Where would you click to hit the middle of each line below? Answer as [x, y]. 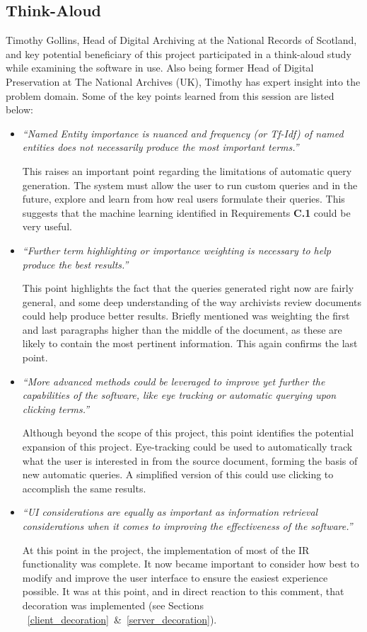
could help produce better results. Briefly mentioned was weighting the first [186, 316]
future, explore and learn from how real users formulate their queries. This [183, 199]
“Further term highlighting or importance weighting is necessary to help [176, 250]
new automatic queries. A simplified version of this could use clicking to [178, 474]
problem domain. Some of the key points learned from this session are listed [170, 95]
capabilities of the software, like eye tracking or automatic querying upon [179, 395]
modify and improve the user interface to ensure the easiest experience [175, 577]
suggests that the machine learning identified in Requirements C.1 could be [186, 212]
